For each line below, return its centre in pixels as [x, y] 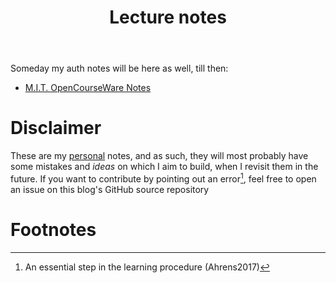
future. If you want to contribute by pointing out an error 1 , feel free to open [163, 178]
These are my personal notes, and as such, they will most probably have [159, 156]
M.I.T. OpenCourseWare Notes [88, 88]
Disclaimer [56, 128]
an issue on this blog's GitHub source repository [110, 189]
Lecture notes [168, 17]
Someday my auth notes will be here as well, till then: [119, 68]
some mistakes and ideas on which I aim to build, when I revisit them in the [164, 167]
